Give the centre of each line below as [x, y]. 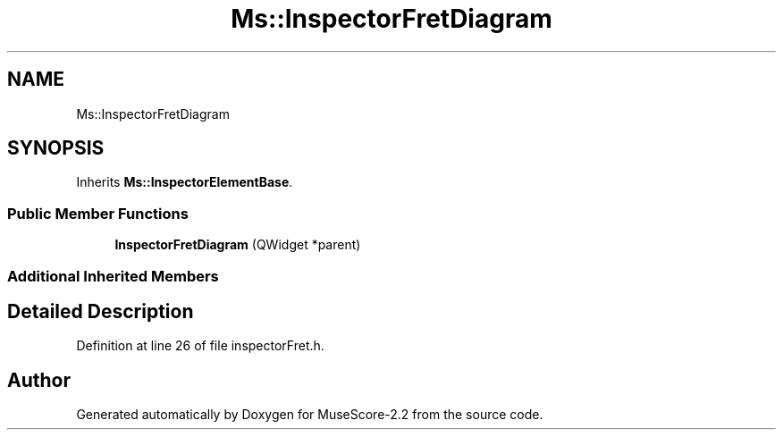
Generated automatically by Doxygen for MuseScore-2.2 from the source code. [310, 415]
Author [39, 380]
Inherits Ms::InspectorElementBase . [185, 182]
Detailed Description [101, 311]
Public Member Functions [98, 213]
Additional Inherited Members [113, 276]
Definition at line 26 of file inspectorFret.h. [200, 346]
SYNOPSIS [56, 148]
